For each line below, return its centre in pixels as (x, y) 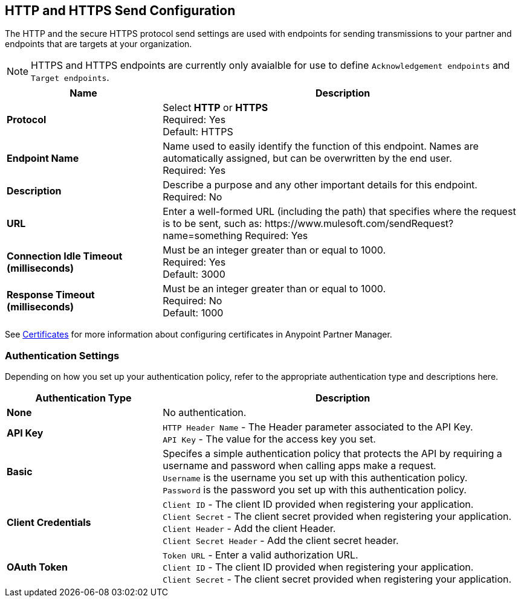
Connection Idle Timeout (65, 256)
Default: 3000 (194, 274)
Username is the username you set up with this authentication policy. (315, 478)
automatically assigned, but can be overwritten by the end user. (307, 159)
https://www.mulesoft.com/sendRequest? (359, 224)
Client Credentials (49, 523)
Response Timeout (51, 295)
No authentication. (205, 413)
